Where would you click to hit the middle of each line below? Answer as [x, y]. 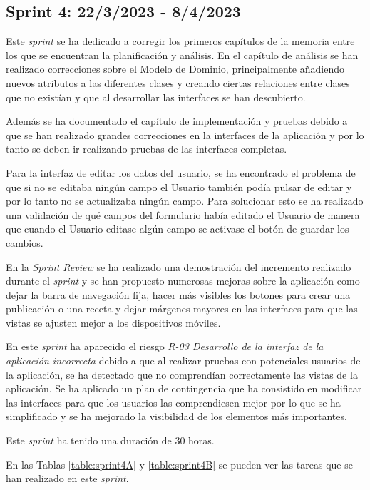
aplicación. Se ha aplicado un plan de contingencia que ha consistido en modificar [184, 388]
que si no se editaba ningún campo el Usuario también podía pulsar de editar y [179, 187]
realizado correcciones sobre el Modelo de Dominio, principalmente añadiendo [175, 69]
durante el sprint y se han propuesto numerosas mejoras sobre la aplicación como [183, 281]
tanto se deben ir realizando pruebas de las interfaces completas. [147, 149]
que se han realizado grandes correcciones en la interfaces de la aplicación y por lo [185, 134]
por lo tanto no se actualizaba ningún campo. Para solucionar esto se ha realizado [185, 201]
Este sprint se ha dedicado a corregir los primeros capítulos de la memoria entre [180, 41]
